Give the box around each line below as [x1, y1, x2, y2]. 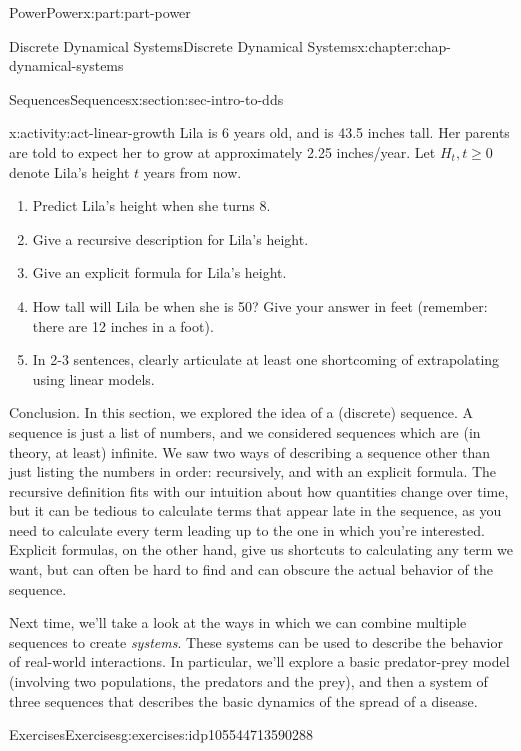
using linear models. [32, 368, 155, 389]
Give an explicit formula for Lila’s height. [32, 262, 287, 283]
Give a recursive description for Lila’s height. [32, 228, 309, 249]
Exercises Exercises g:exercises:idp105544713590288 [9, 724, 313, 745]
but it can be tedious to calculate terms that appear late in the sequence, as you [9, 500, 502, 521]
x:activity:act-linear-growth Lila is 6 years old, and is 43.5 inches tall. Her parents [9, 122, 510, 143]
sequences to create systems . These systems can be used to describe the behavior [9, 631, 504, 652]
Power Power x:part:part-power [9, 2, 191, 22]
